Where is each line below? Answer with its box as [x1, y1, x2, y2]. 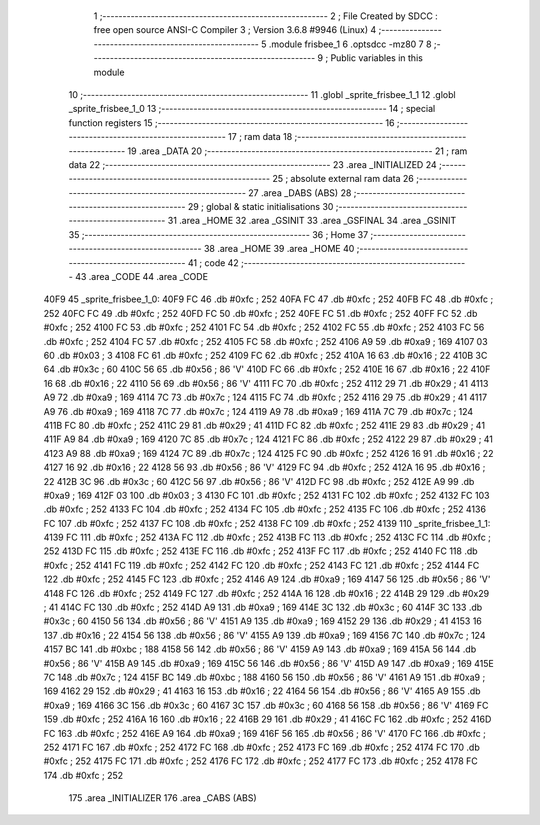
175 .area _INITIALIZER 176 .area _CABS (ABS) [68, 792, 257, 804]
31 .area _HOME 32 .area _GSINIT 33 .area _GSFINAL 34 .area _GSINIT [167, 215, 457, 227]
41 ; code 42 [187, 256, 239, 269]
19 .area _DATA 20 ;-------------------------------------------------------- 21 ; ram [127, 145, 468, 157]
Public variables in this [330, 52, 424, 64]
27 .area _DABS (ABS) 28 [248, 186, 352, 199]
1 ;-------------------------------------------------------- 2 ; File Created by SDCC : [93, 10, 439, 22]
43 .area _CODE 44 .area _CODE [75, 271, 209, 283]
